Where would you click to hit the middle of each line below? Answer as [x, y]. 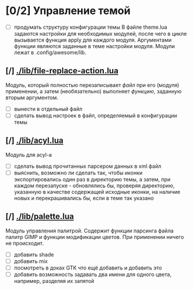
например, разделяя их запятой [54, 281]
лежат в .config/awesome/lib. [50, 52]
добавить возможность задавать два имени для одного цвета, [93, 274]
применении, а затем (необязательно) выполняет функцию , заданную [94, 91]
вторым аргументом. [32, 97]
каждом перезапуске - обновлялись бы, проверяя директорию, [94, 186]
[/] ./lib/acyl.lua [35, 141]
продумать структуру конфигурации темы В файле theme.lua [91, 27]
